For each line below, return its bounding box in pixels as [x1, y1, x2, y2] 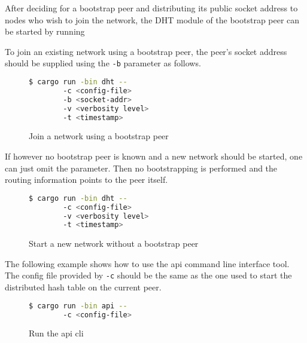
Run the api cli [29, 327, 84, 339]
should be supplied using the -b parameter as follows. [5, 57, 201, 69]
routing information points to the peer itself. [5, 173, 168, 186]
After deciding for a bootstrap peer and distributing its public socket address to [5, 2, 298, 14]
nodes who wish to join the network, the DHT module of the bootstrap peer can [5, 13, 300, 26]
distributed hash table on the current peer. [5, 281, 162, 293]
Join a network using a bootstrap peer [29, 130, 169, 142]
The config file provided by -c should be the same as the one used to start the [5, 269, 292, 281]
